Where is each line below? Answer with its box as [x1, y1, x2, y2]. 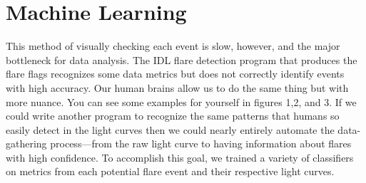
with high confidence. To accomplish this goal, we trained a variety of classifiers [6, 150, 354, 164]
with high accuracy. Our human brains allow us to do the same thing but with [6, 80, 349, 95]
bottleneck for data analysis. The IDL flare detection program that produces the [6, 52, 357, 67]
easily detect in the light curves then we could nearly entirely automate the [6, 122, 335, 137]
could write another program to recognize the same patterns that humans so [6, 108, 340, 123]
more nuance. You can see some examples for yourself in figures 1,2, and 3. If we [6, 94, 357, 109]
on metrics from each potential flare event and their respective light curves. [6, 164, 335, 179]
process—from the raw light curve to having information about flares [50, 136, 352, 151]
